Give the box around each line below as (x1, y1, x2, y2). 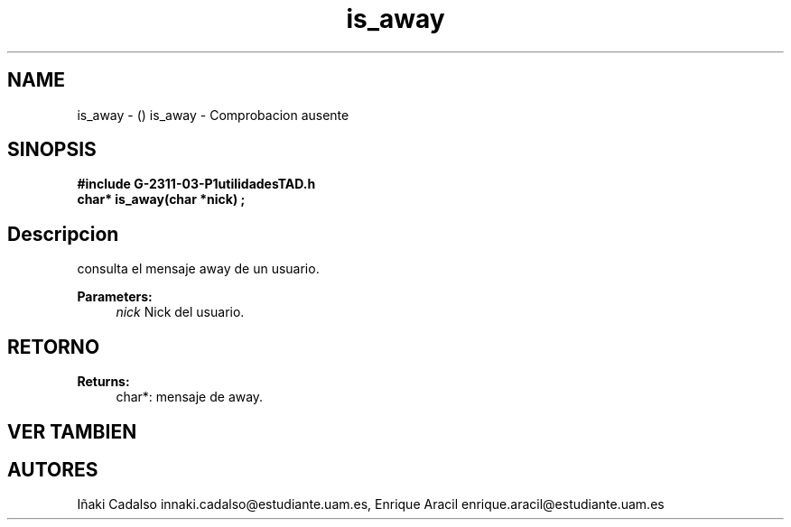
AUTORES (7, 458, 98, 481)
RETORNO (7, 335, 100, 358)
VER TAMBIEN (7, 420, 137, 443)
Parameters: (77, 289, 153, 305)
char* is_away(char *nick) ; (77, 191, 246, 208)
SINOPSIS (7, 138, 97, 162)
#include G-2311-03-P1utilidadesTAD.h (77, 176, 316, 192)
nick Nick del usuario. (116, 304, 245, 320)
